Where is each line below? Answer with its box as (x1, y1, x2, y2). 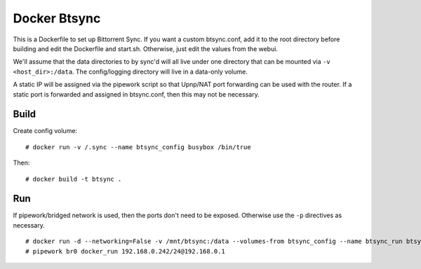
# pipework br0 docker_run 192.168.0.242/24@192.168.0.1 (25, 247, 226, 255)
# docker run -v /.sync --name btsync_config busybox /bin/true (25, 143, 252, 151)
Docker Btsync (13, 11, 101, 26)
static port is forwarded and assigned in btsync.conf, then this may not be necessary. (13, 90, 260, 98)
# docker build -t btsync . (25, 175, 122, 183)
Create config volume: (13, 127, 77, 135)
